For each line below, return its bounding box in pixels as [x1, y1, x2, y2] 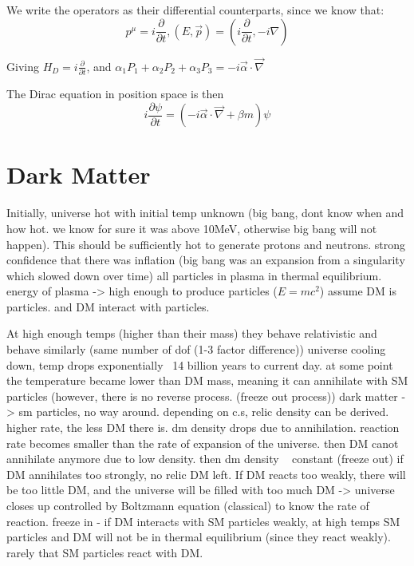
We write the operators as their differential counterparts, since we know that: [6, 2, 384, 18]
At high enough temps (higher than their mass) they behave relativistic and [6, 325, 377, 342]
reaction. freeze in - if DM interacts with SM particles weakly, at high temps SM [6, 513, 400, 529]
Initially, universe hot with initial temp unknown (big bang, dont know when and [6, 204, 404, 221]
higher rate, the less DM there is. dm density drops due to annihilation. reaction [6, 419, 400, 436]
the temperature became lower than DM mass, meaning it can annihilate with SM [6, 372, 408, 389]
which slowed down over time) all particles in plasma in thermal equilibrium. [6, 267, 382, 283]
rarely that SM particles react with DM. [6, 544, 203, 560]
